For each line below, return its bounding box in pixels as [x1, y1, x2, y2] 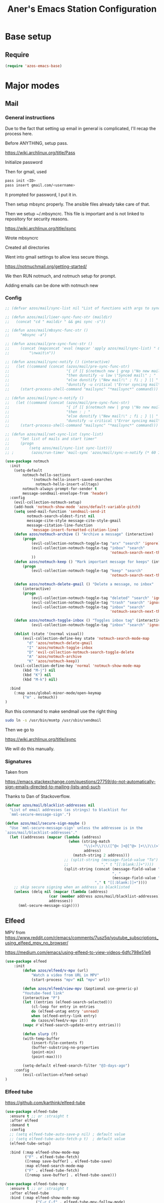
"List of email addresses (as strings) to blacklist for [9, 808, 128, 812]
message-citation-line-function [26, 523, 93, 528]
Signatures [5, 758, 32, 765]
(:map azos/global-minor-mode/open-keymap [14, 690, 102, 695]
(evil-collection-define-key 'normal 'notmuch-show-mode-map [14, 663, 141, 668]
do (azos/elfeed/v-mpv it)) [31, 1018, 89, 1023]
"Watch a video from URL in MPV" [31, 973, 99, 978]
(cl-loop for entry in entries [31, 1004, 95, 1009]
